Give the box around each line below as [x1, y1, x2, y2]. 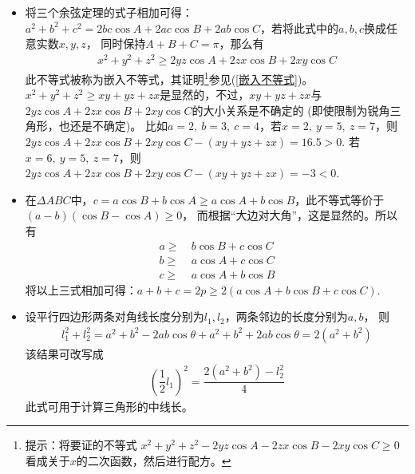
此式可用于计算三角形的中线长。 [25, 397, 193, 414]
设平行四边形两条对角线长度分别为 [25, 308, 204, 325]
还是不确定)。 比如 [69, 117, 168, 134]
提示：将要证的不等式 [25, 436, 137, 453]
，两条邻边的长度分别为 [224, 308, 348, 325]
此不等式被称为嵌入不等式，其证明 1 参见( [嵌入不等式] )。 [25, 68, 314, 87]
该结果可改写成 [25, 345, 104, 361]
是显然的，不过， [160, 86, 250, 103]
